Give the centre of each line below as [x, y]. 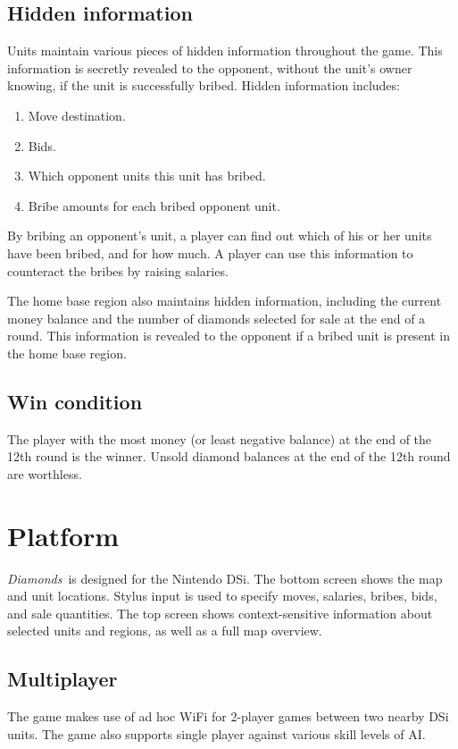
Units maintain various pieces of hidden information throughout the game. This [225, 50]
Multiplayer [62, 679]
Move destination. [77, 115]
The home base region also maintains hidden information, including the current [225, 301]
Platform [63, 535]
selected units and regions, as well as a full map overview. [165, 631]
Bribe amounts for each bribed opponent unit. [154, 205]
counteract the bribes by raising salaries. [118, 270]
